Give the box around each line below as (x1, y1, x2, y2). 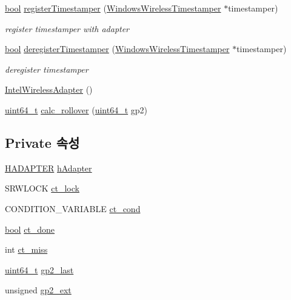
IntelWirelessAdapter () (5, 83, 93, 96)
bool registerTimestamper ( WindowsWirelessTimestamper (5, 2, 221, 14)
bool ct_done (5, 222, 55, 235)
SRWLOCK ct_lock (5, 182, 79, 195)
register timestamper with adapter (5, 22, 130, 35)
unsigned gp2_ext (5, 284, 72, 296)
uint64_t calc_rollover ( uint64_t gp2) (5, 103, 148, 116)
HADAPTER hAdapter (5, 161, 92, 174)
